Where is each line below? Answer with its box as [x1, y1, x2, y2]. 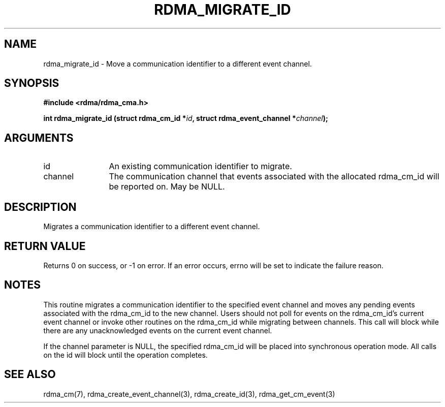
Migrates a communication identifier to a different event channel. [43, 222, 260, 231]
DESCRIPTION [4, 200, 77, 213]
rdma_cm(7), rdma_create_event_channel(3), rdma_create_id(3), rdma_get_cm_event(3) [43, 389, 335, 398]
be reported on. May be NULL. [109, 181, 225, 192]
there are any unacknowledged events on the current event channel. [43, 326, 272, 335]
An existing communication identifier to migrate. [109, 161, 292, 172]
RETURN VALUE [4, 239, 86, 253]
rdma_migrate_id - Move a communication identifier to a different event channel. [43, 59, 312, 68]
